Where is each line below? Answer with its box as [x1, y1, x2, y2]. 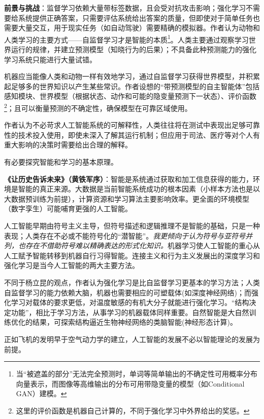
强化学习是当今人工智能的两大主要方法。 [4, 260, 139, 271]
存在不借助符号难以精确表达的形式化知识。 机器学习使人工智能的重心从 [25, 240, 260, 251]
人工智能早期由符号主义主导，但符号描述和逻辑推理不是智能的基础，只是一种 [4, 220, 260, 231]
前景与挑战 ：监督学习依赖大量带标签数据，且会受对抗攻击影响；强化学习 [4, 3, 246, 13]
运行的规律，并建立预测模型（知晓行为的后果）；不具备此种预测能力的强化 [11, 44, 256, 55]
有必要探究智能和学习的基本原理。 [4, 157, 118, 167]
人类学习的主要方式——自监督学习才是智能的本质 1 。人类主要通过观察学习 [4, 32, 249, 45]
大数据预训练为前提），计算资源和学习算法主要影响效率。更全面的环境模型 [4, 193, 249, 204]
